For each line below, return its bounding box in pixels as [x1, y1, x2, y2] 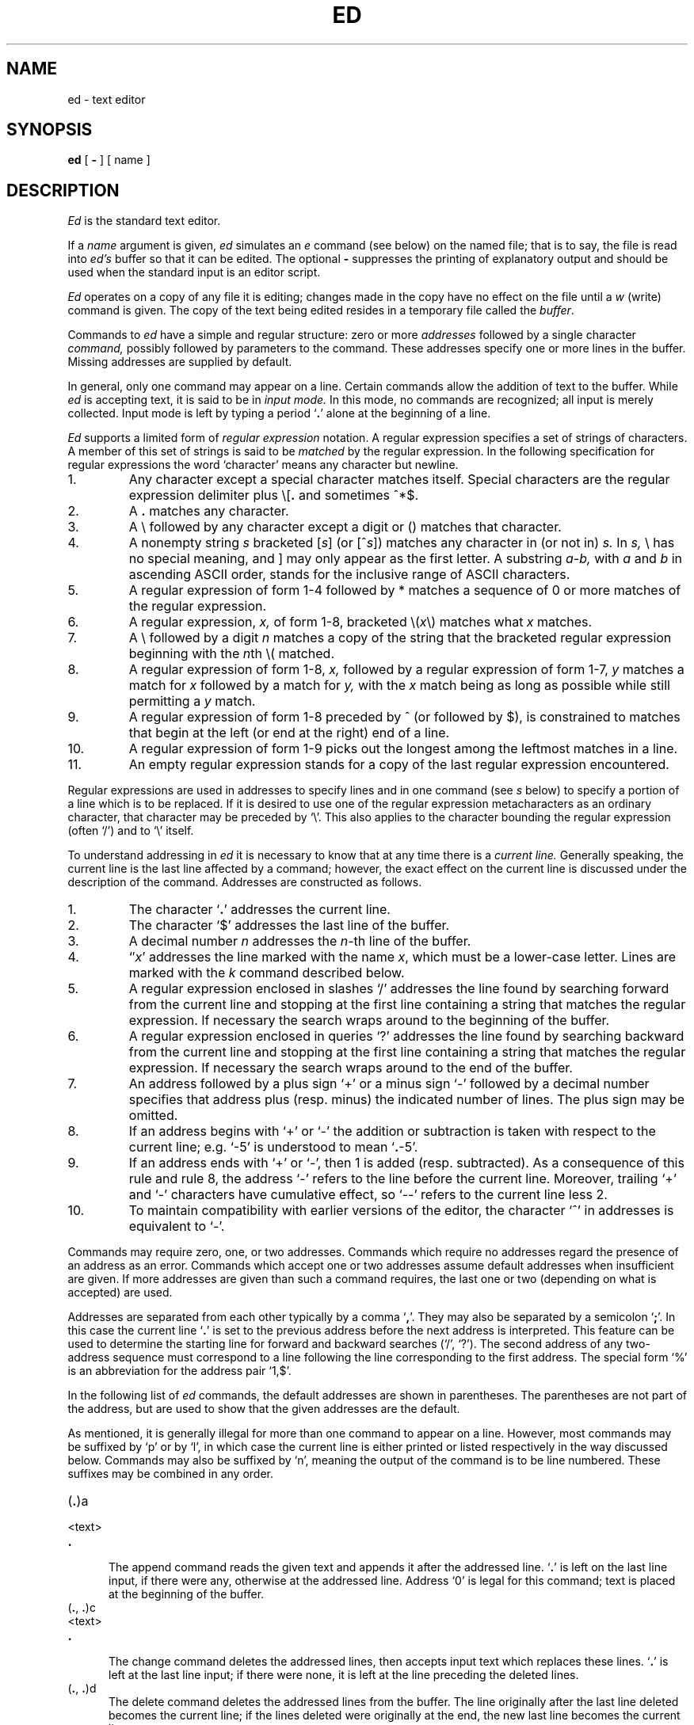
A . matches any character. [128, 503, 289, 520]
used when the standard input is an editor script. [67, 265, 321, 280]
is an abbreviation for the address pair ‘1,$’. [67, 1364, 292, 1378]
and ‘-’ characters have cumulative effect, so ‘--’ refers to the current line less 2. [128, 1186, 608, 1203]
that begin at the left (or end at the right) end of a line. [128, 725, 450, 741]
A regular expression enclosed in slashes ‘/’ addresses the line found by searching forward [128, 981, 669, 997]
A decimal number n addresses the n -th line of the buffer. [128, 933, 471, 950]
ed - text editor [67, 92, 146, 106]
